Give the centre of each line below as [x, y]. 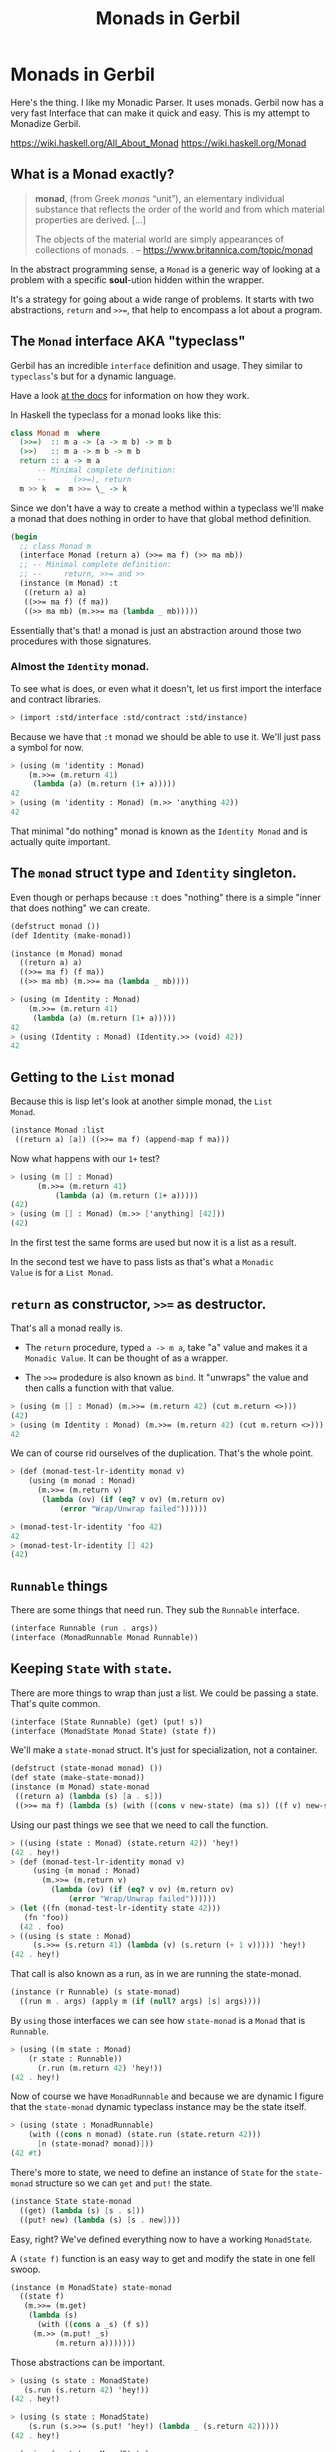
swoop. [25, 2269]
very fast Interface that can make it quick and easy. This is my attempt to [160, 113]
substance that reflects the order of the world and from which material [179, 209]
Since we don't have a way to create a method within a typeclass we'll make [167, 508]
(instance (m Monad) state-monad [80, 1787]
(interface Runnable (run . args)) [84, 1628]
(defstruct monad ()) [55, 926]
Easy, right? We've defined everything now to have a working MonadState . [161, 2239]
